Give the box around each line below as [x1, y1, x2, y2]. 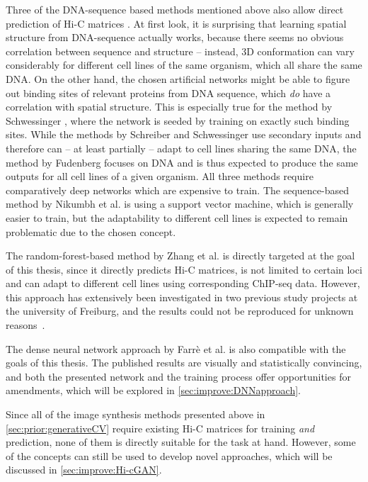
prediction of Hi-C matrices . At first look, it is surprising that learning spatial [6, 16, 347, 30]
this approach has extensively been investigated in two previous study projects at [6, 289, 358, 304]
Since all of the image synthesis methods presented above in [6, 407, 265, 422]
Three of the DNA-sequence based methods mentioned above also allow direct [6, 2, 344, 16]
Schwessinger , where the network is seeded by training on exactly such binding [6, 113, 350, 128]
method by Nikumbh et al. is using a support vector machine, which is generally [6, 196, 354, 211]
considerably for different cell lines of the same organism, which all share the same [6, 57, 362, 72]
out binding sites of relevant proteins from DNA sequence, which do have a [6, 85, 331, 100]
